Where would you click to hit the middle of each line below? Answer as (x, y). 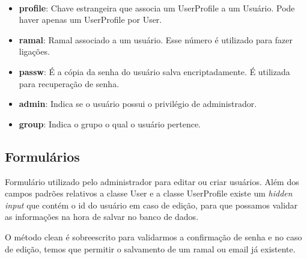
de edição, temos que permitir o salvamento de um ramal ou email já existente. (150, 248)
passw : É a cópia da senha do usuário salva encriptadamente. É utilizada (154, 71)
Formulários (42, 156)
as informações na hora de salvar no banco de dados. (102, 217)
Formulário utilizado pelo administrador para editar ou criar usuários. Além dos (152, 181)
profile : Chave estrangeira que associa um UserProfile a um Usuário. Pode (157, 8)
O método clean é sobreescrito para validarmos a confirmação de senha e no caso (153, 236)
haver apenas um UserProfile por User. (90, 20)
